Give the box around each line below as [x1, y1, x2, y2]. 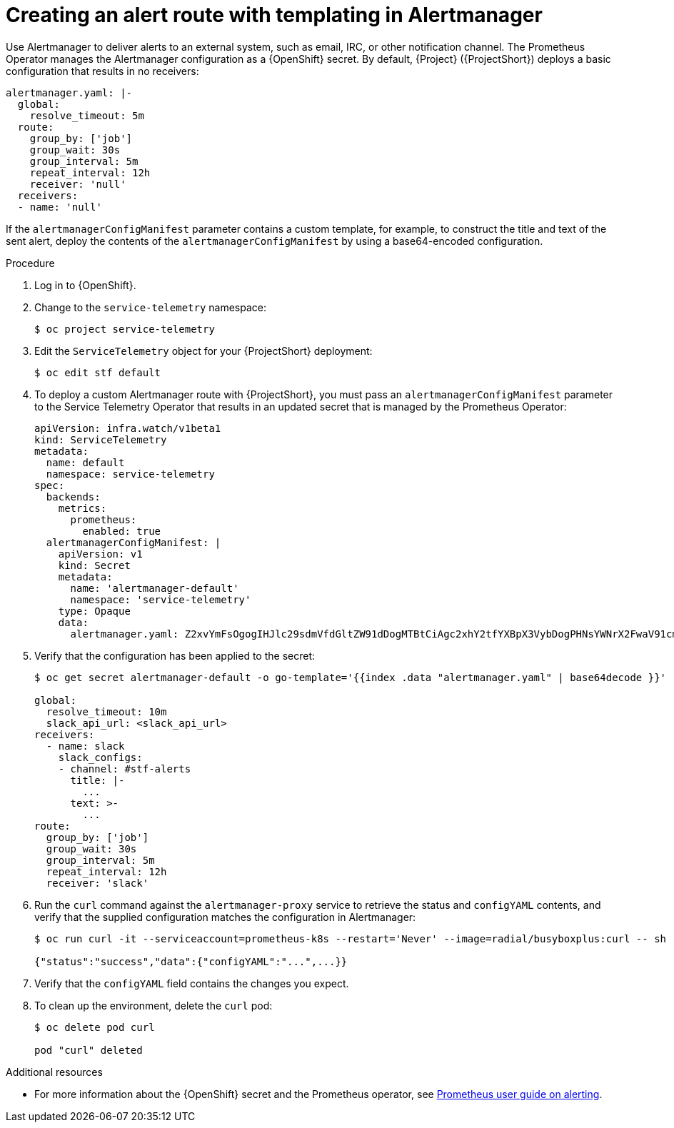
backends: [46, 490, 101, 503]
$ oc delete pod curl [34, 1021, 155, 1033]
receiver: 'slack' [46, 877, 149, 889]
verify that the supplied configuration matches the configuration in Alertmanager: [34, 910, 416, 923]
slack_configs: [58, 751, 143, 763]
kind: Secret [58, 559, 131, 571]
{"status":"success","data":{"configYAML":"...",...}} [34, 955, 348, 967]
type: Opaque [58, 605, 131, 617]
